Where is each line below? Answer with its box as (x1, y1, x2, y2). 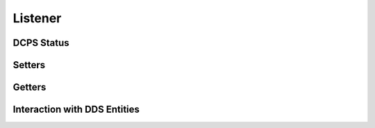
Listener (12, 10, 62, 26)
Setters (12, 59, 46, 71)
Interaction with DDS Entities (12, 104, 140, 115)
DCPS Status (12, 37, 69, 49)
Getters (12, 81, 47, 93)
